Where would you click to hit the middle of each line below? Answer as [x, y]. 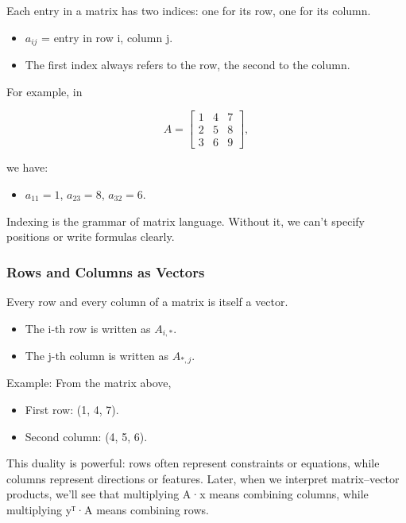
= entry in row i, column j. [107, 37]
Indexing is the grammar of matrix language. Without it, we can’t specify [186, 221]
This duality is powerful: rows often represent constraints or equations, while [193, 463]
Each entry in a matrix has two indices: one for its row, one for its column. [189, 10]
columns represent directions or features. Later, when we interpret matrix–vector [203, 478]
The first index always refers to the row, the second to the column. [188, 65]
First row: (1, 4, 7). [72, 410]
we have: [27, 167]
